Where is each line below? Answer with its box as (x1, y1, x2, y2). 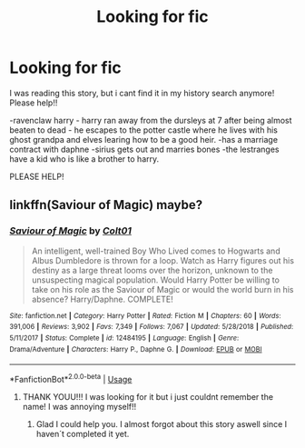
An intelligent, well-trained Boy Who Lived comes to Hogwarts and (31, 245, 280, 256)
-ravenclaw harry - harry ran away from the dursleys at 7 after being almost (9, 114, 292, 125)
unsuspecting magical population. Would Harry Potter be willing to (31, 274, 280, 285)
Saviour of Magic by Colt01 (9, 224, 132, 237)
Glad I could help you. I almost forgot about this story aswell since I (35, 418, 288, 429)
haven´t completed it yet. (35, 428, 130, 439)
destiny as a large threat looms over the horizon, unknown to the (31, 264, 273, 275)
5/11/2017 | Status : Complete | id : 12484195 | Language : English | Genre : (9, 334, 240, 343)
